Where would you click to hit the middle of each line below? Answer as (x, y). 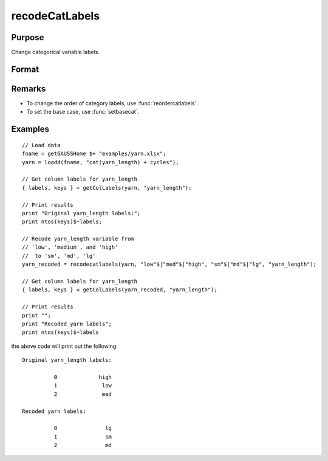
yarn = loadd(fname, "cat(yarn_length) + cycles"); (101, 162)
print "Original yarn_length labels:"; (81, 213)
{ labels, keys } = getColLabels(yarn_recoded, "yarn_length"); (120, 290)
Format (25, 69)
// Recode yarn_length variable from (78, 239)
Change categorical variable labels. (56, 52)
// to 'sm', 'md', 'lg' (59, 256)
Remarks (29, 88)
